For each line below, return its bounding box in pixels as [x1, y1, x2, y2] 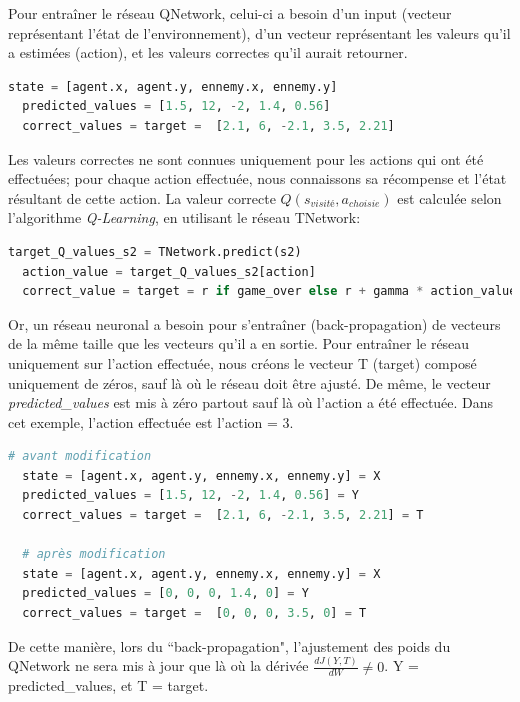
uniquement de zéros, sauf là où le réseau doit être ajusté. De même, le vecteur [8, 372, 491, 393]
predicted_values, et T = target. [8, 675, 209, 696]
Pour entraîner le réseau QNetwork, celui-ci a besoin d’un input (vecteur [8, 3, 452, 23]
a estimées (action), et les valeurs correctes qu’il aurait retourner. [8, 42, 408, 63]
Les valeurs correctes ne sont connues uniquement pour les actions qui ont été [8, 148, 484, 169]
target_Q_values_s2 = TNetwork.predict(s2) [8, 244, 302, 259]
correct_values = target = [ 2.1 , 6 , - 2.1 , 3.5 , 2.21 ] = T [22, 508, 424, 523]
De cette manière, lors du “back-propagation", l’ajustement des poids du [8, 635, 451, 656]
